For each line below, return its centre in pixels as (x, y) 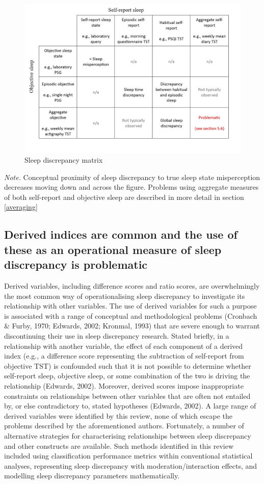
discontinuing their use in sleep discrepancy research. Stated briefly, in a (117, 336)
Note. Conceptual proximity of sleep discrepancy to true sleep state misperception (132, 177)
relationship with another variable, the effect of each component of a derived (124, 346)
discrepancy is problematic (76, 264)
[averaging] (21, 207)
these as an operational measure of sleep (113, 249)
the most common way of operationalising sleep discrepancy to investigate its (125, 296)
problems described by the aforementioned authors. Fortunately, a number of (124, 426)
